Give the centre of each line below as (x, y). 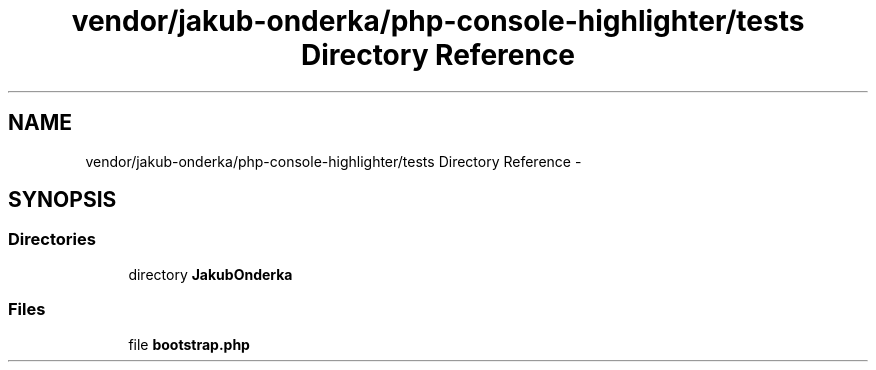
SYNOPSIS (62, 200)
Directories (52, 239)
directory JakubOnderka (210, 274)
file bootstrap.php (189, 344)
